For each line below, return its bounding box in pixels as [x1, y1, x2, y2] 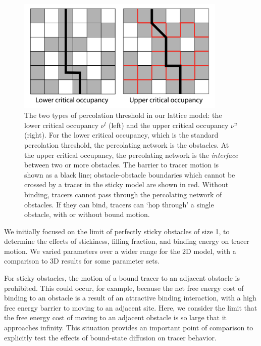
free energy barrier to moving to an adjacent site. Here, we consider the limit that [4, 302, 257, 313]
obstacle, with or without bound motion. [24, 209, 150, 220]
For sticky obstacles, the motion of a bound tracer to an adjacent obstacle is [4, 273, 240, 283]
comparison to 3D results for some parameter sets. [4, 255, 160, 266]
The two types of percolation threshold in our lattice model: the [24, 110, 222, 120]
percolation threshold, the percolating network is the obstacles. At [24, 139, 229, 150]
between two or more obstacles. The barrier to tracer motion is [24, 159, 219, 170]
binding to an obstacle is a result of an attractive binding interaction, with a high [4, 292, 256, 303]
